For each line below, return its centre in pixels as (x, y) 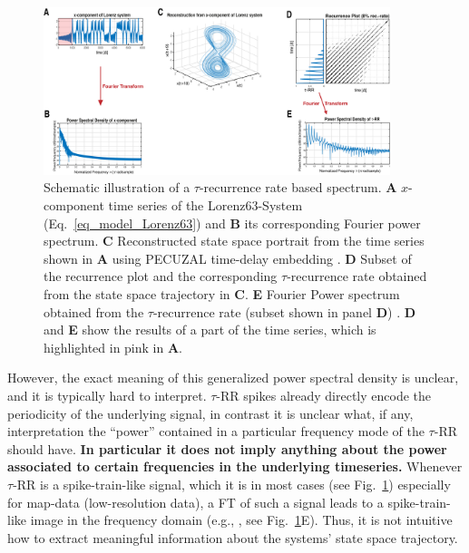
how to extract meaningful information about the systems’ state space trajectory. (233, 537)
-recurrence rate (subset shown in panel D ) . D (284, 311)
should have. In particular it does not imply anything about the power (227, 448)
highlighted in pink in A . (113, 347)
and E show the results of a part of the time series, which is (210, 330)
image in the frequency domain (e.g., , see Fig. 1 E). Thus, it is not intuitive (241, 520)
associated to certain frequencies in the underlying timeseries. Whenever (235, 466)
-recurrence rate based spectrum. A (298, 187)
